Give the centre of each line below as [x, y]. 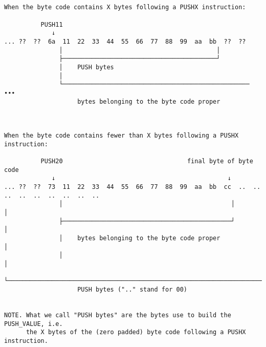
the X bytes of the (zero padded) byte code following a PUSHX [136, 332]
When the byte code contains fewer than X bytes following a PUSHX [121, 136]
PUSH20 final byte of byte [147, 161]
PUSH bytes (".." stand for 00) [132, 289]
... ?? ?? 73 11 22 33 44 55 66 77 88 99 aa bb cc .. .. [132, 187]
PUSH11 [52, 24]
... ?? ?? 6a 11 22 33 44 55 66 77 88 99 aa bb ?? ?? [125, 41]
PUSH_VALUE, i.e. [34, 324]
